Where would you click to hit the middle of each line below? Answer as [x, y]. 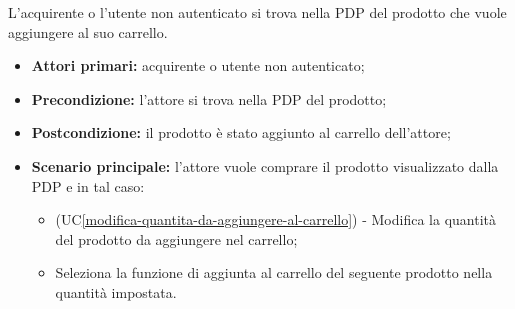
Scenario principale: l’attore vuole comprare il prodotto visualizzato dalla [265, 165]
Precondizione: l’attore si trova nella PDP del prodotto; [209, 98]
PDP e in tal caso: [88, 185]
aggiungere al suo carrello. [88, 31]
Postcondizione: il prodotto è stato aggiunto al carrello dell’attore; [241, 132]
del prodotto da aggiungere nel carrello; [176, 238]
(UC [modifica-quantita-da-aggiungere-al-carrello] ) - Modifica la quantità [275, 219]
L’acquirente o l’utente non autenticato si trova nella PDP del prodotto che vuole [257, 12]
